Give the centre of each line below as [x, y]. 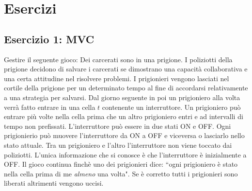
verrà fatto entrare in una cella [50, 107]
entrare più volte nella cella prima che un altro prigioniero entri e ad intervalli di [124, 116]
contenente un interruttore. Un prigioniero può [171, 107]
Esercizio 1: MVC [49, 39]
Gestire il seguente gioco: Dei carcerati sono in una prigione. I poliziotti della [118, 59]
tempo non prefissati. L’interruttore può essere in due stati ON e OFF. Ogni [118, 126]
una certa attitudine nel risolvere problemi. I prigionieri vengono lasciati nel [117, 78]
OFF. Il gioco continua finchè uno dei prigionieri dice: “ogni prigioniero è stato [121, 164]
